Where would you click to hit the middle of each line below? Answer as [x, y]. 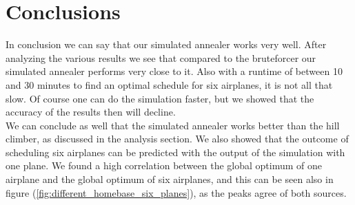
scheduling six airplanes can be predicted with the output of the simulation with [175, 152]
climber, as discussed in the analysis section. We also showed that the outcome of [177, 139]
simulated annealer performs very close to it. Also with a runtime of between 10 [174, 71]
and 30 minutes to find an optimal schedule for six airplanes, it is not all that [169, 84]
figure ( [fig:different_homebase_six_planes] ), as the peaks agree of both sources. [176, 192]
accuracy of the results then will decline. [91, 112]
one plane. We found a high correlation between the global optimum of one [164, 165]
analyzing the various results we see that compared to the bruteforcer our [161, 57]
